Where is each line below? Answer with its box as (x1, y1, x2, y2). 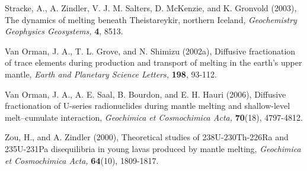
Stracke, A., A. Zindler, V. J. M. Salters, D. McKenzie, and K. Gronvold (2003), (5, 2, 297, 14)
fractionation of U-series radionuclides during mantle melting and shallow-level (5, 99, 290, 112)
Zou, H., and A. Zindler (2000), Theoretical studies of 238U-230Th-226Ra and (5, 131, 289, 143)
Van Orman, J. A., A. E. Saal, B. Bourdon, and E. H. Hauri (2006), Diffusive (5, 88, 286, 100)
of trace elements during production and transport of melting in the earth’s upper (5, 56, 302, 69)
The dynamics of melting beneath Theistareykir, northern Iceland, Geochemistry (5, 13, 297, 25)
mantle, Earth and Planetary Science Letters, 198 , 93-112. (5, 67, 217, 80)
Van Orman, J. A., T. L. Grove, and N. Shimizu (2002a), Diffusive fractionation (5, 44, 296, 57)
